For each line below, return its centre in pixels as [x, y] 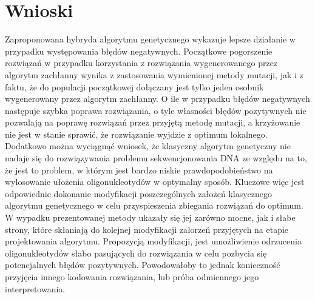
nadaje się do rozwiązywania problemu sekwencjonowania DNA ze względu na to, [156, 158]
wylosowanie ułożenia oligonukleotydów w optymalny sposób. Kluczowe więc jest [155, 182]
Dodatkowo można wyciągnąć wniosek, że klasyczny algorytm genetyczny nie [148, 146]
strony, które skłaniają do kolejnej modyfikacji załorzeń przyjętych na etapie [147, 229]
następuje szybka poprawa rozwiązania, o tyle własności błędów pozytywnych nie [156, 110]
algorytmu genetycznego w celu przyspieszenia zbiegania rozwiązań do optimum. [154, 205]
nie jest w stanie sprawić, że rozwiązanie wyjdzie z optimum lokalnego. [136, 134]
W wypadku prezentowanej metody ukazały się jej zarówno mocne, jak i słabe [150, 217]
